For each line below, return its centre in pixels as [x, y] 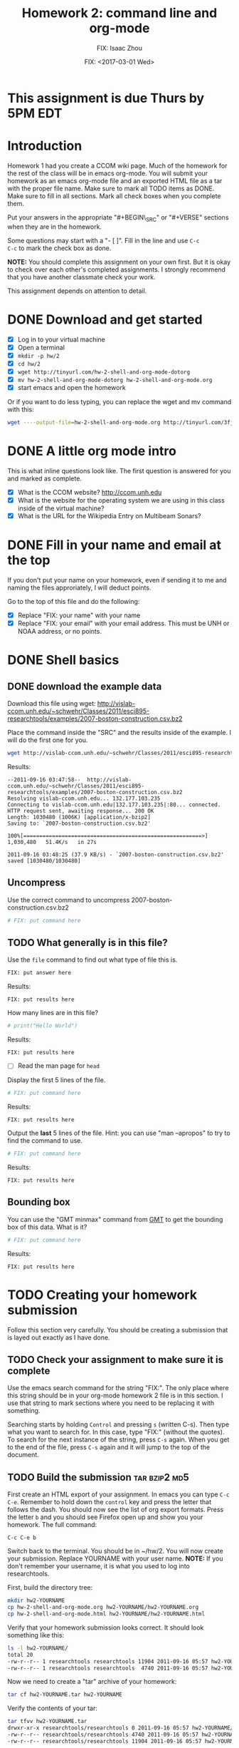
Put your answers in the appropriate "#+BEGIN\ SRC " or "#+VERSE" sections [118, 218]
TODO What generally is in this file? [88, 943]
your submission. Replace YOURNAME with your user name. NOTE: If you [115, 1558]
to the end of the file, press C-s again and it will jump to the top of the [109, 1447]
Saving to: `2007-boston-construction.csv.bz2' [79, 823]
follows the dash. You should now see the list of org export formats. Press [116, 1510]
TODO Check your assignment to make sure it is [116, 1360]
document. [23, 1455]
